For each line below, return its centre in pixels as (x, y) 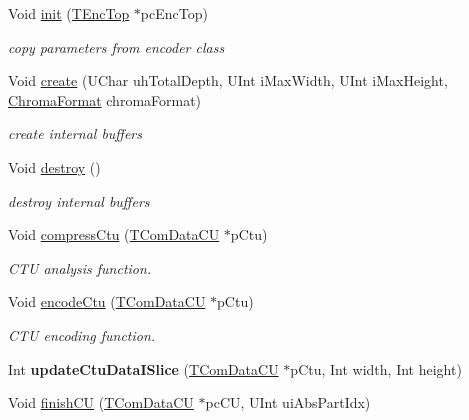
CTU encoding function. (82, 334)
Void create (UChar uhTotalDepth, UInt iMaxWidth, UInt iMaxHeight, (228, 80)
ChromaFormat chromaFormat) (105, 99)
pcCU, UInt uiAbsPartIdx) (288, 402)
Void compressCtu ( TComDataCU (114, 234)
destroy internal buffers (79, 200)
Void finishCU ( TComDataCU (101, 402)
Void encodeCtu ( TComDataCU (107, 301)
